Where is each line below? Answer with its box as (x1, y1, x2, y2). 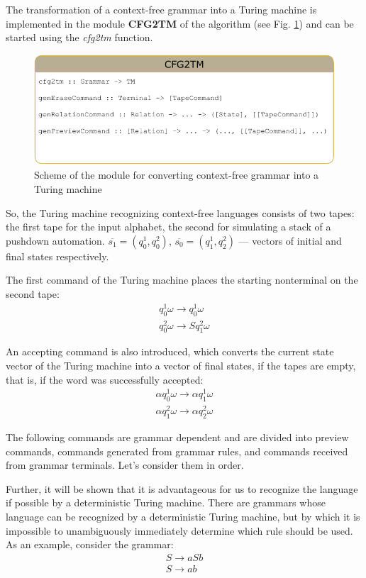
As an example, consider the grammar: (6, 537, 174, 552)
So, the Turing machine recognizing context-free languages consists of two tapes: (6, 205, 355, 220)
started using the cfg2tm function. (6, 30, 153, 45)
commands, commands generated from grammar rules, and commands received (6, 443, 348, 458)
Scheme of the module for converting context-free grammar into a (34, 167, 319, 182)
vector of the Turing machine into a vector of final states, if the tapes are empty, (6, 358, 356, 373)
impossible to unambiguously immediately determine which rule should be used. (6, 523, 353, 538)
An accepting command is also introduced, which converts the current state (6, 344, 334, 359)
